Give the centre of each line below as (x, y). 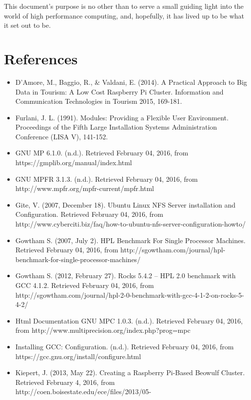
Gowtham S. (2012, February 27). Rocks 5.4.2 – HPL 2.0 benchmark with (125, 276)
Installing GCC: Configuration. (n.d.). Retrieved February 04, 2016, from (125, 346)
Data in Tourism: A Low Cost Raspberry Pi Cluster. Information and (119, 91)
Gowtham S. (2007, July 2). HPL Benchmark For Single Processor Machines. (130, 240)
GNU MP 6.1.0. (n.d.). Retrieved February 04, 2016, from (102, 153)
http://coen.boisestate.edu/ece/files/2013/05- (83, 391)
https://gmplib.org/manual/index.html (74, 162)
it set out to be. (28, 25)
